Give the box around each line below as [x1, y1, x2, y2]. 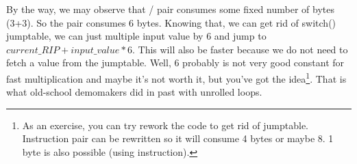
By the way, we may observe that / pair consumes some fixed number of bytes [6, 2, 334, 16]
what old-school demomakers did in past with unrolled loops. [6, 85, 262, 99]
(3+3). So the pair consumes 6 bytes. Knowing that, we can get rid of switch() [6, 15, 336, 29]
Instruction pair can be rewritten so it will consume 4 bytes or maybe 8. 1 [22, 131, 334, 146]
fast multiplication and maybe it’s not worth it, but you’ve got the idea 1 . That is [6, 69, 347, 85]
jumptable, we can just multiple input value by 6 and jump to [6, 29, 267, 43]
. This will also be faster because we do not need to [132, 42, 348, 56]
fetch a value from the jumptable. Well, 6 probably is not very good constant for [6, 55, 345, 70]
